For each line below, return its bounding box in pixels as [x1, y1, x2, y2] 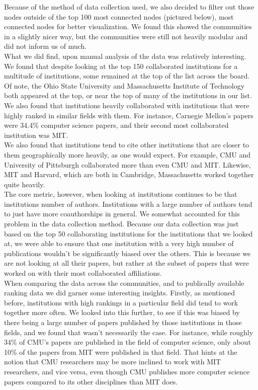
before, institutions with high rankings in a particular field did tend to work [4, 297, 238, 307]
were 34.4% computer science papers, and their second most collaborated [4, 120, 229, 130]
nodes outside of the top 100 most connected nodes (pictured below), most [4, 11, 234, 22]
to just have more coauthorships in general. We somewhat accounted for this [4, 208, 240, 219]
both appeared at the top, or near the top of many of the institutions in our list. [4, 90, 252, 101]
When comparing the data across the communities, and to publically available [4, 277, 244, 288]
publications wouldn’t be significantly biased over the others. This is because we [4, 248, 251, 258]
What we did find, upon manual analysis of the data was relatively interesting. [4, 50, 246, 61]
